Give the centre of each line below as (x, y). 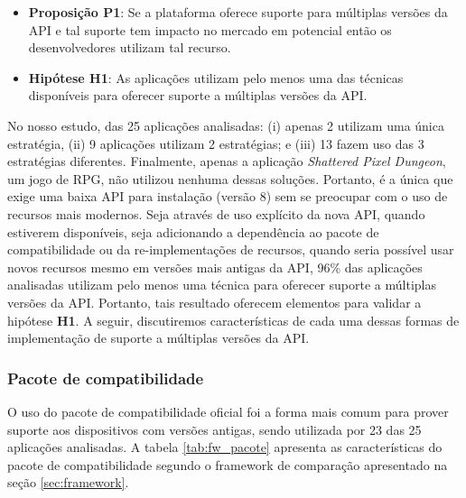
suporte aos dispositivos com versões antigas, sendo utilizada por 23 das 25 (214, 429)
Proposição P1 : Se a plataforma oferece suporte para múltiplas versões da (238, 12)
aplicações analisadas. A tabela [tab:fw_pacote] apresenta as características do (225, 447)
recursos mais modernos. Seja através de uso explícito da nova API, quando (216, 213)
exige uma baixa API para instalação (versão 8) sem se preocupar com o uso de (228, 196)
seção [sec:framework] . (68, 482)
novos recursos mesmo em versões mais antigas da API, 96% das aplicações (215, 267)
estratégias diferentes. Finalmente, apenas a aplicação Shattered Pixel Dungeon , (227, 161)
